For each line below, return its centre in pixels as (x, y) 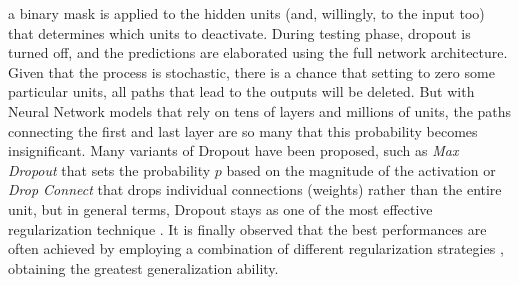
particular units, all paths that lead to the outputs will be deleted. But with (241, 91)
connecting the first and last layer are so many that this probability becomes (243, 130)
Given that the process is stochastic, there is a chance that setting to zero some (251, 71)
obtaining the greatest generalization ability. (143, 267)
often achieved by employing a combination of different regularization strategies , (256, 248)
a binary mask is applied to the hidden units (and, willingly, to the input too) (246, 13)
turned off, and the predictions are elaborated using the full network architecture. (258, 52)
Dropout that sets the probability (109, 169)
